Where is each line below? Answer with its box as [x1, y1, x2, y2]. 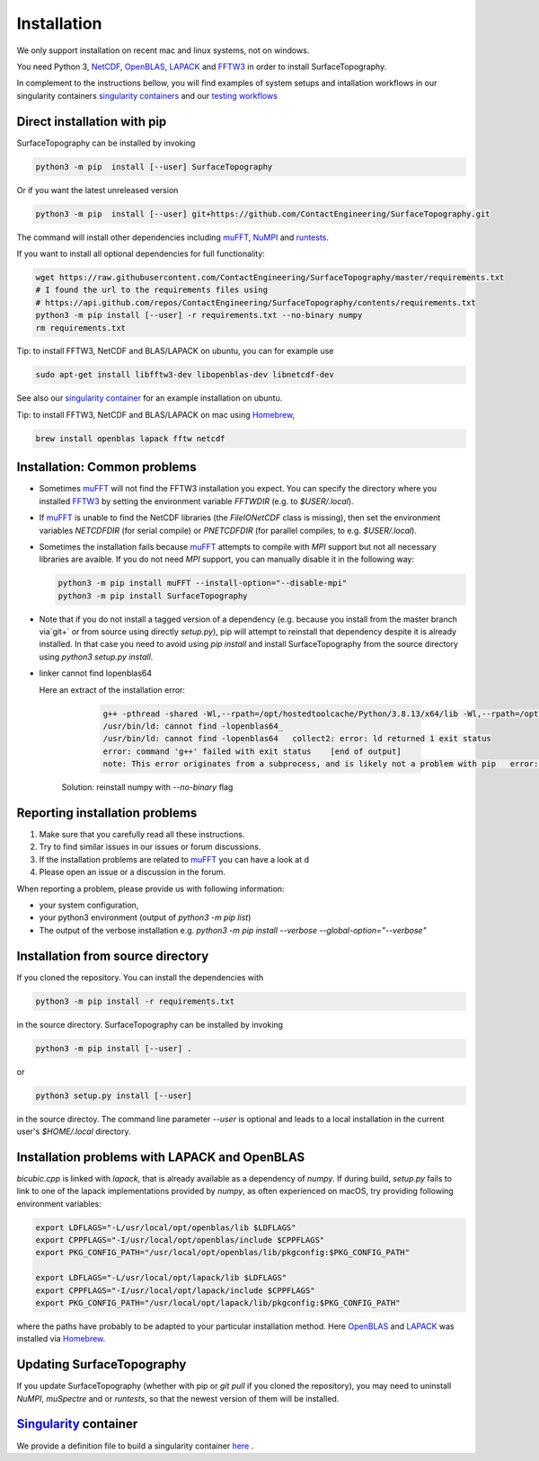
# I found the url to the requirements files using [35, 285, 269, 296]
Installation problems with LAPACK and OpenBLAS [16, 1149, 305, 1164]
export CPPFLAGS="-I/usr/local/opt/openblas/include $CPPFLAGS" [35, 1235, 325, 1245]
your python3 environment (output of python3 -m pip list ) [39, 912, 252, 923]
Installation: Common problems [16, 459, 197, 475]
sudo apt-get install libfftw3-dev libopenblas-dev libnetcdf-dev [35, 369, 334, 380]
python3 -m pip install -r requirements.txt [35, 996, 235, 1006]
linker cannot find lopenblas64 [39, 668, 153, 678]
